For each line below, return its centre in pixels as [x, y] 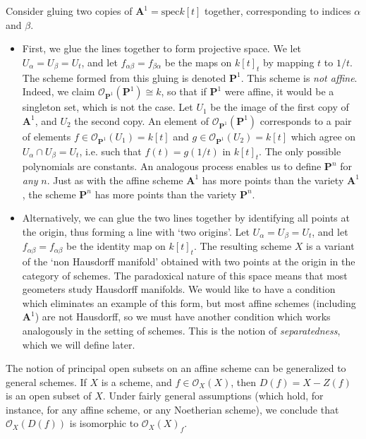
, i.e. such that [110, 151]
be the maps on [198, 62]
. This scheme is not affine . [299, 77]
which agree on [323, 136]
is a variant [330, 246]
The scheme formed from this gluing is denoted [124, 77]
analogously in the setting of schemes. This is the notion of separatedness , [181, 330]
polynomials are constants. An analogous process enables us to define [172, 166]
